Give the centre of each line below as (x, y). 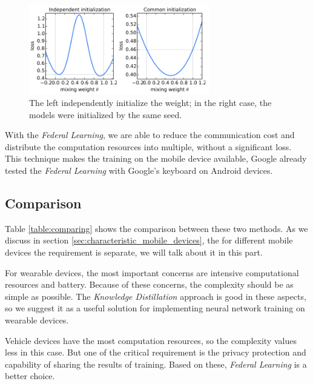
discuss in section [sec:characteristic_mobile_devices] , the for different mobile (149, 240)
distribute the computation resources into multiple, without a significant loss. (148, 146)
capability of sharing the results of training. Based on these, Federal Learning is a (156, 364)
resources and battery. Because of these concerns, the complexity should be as (149, 284)
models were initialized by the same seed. (106, 114)
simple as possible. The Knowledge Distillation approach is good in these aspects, (156, 296)
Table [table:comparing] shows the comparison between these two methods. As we (156, 228)
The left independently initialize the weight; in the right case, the (150, 103)
